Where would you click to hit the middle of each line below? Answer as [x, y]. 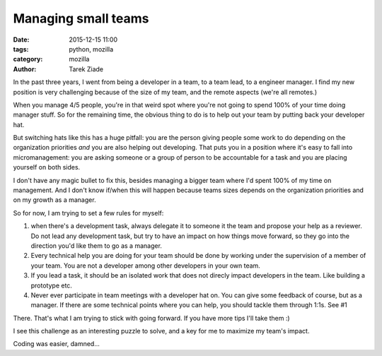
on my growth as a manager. [54, 200]
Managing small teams [81, 18]
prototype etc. [51, 285]
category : [28, 59]
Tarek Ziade [86, 69]
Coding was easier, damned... [57, 344]
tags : [21, 49]
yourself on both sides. [47, 167]
